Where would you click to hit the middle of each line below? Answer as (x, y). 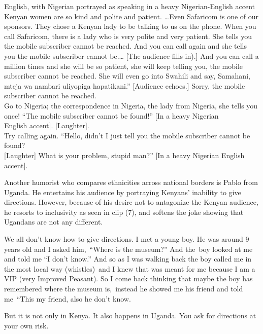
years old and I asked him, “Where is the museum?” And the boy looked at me (128, 249)
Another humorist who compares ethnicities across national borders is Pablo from (131, 182)
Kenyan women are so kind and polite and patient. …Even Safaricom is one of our (131, 16)
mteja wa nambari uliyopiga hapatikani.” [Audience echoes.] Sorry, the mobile (125, 85)
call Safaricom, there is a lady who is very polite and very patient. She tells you (128, 36)
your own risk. (26, 325)
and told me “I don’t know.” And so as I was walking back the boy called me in (128, 259)
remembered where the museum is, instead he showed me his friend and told (124, 289)
